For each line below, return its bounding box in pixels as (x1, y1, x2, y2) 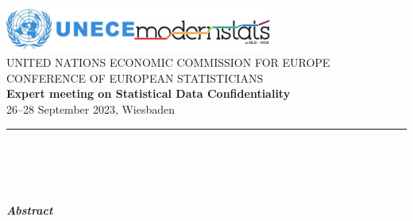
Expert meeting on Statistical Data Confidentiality (6, 85, 291, 102)
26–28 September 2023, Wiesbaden (6, 101, 176, 118)
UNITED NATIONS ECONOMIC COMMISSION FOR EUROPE (6, 54, 330, 71)
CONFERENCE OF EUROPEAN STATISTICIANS (6, 69, 264, 86)
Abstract (6, 202, 53, 219)
